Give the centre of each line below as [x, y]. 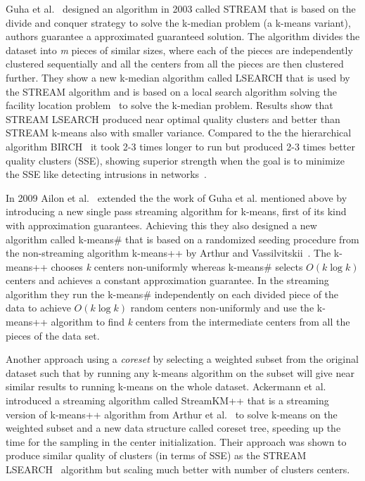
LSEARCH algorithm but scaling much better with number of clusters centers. [178, 469]
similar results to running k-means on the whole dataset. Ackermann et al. [166, 386]
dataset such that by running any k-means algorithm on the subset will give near [180, 372]
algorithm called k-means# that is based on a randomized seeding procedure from [182, 239]
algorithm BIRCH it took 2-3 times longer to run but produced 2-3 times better [180, 146]
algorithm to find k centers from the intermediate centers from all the [200, 322]
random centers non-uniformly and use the [222, 308]
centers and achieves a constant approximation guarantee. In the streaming [167, 280]
